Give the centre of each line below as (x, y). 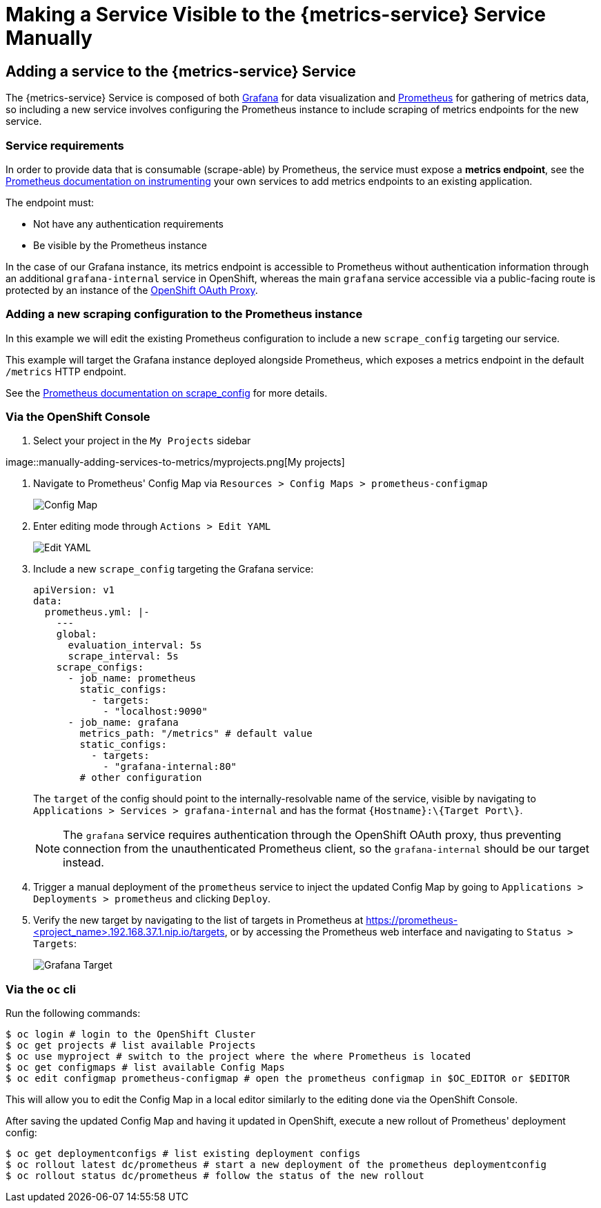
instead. (83, 863)
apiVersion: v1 (74, 590)
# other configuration (141, 778)
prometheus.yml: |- (97, 612)
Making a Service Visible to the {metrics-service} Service (276, 14)
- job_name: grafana (123, 723)
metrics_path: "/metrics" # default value (196, 734)
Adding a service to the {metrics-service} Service (181, 71)
